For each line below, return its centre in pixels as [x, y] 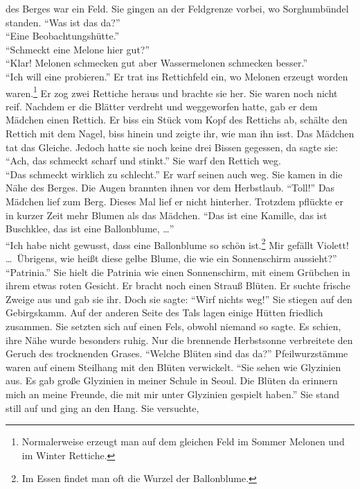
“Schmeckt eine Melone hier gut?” [78, 49]
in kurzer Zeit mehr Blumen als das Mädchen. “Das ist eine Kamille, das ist [166, 215]
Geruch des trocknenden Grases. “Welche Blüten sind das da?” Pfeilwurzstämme [177, 353]
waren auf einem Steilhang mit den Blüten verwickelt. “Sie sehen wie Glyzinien [173, 367]
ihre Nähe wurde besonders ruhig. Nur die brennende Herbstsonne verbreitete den [179, 340]
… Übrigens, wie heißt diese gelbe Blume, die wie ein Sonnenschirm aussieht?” [171, 258]
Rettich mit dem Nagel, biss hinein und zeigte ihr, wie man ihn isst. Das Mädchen [180, 133]
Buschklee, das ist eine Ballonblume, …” [90, 229]
